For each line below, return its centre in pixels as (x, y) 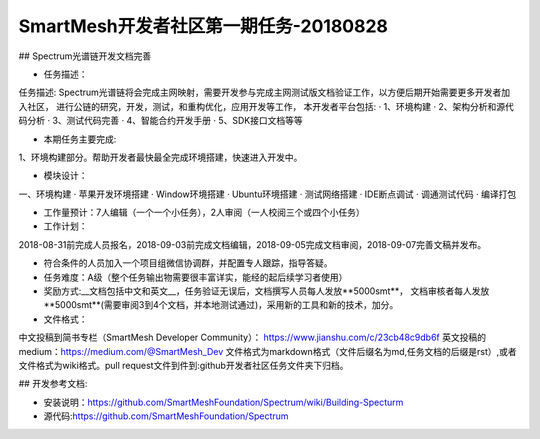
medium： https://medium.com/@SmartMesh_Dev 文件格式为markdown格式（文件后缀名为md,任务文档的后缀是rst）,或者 (267, 351)
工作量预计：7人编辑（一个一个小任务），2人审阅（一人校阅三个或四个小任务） (204, 212)
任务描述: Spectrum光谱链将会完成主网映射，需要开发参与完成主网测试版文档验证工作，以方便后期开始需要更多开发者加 (264, 92)
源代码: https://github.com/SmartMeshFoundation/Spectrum (166, 416)
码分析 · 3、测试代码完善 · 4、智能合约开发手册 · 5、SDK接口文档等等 (161, 121)
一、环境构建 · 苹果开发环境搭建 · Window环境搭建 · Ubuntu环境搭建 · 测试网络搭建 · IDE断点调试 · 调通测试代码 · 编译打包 (267, 194)
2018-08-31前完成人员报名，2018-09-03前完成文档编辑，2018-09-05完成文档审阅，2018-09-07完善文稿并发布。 (252, 244)
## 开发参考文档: (53, 384)
